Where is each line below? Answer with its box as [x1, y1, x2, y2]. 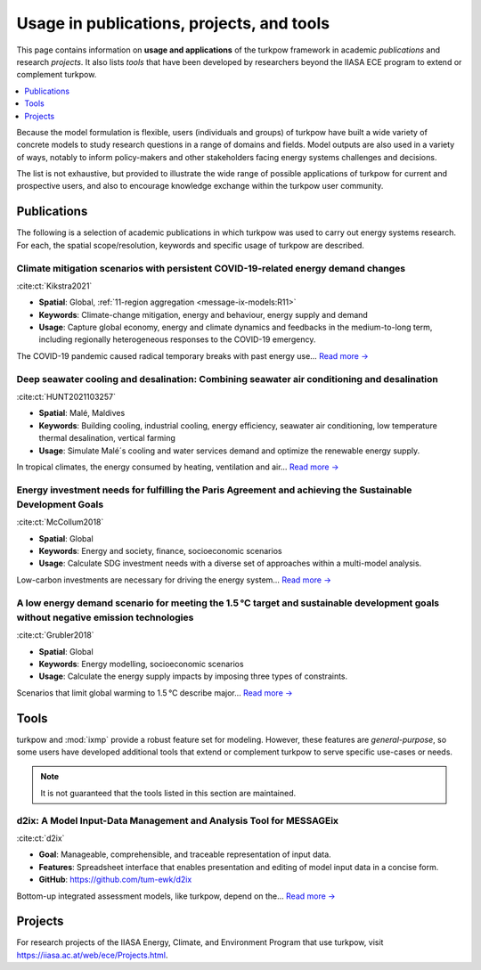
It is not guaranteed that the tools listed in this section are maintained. [40, 787, 297, 798]
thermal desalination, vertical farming [38, 433, 175, 444]
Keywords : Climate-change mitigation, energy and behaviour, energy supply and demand [38, 309, 369, 320]
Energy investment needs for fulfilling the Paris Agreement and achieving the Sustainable [16, 484, 412, 496]
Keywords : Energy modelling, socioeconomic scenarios [38, 658, 244, 669]
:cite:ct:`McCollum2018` [16, 517, 104, 527]
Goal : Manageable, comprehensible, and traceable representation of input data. [38, 849, 331, 860]
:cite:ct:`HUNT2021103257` [16, 391, 116, 402]
